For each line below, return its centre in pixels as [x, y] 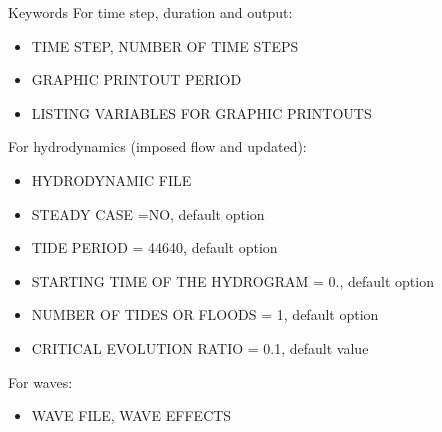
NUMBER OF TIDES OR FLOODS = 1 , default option [205, 314]
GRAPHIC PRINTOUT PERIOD [136, 79]
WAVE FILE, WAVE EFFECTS [131, 415]
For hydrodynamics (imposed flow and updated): [157, 146]
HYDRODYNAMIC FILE [111, 179]
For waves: [40, 381]
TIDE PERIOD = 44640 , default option [154, 247]
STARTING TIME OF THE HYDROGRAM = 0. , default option [232, 280]
